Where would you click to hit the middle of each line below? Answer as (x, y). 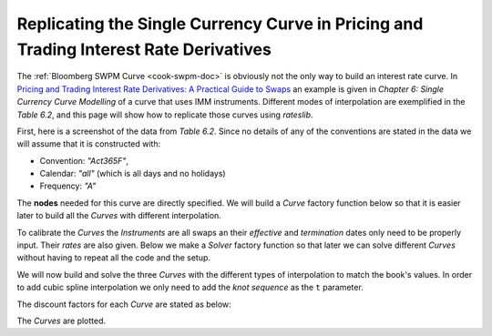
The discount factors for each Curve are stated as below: (124, 304)
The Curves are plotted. (61, 321)
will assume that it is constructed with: (89, 144)
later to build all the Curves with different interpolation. (119, 216)
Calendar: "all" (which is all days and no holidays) (133, 174)
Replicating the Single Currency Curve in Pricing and (220, 24)
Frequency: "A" (68, 186)
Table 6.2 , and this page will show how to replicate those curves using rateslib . (165, 115)
